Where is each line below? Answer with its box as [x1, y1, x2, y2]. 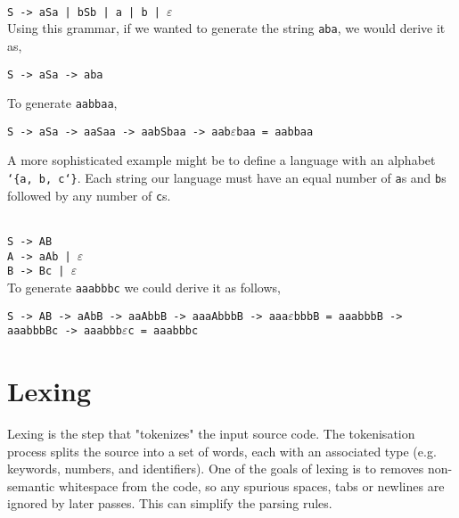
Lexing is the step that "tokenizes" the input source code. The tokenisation [7, 424, 415, 443]
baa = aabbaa [236, 125, 314, 138]
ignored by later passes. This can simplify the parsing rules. [7, 494, 332, 513]
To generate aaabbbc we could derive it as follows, [7, 277, 281, 296]
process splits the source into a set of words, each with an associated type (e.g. [7, 441, 437, 460]
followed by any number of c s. [7, 185, 171, 204]
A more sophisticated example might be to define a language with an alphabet [7, 151, 436, 169]
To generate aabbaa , [7, 94, 118, 112]
